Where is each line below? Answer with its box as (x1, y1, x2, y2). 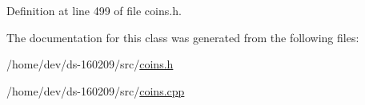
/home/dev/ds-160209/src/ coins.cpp (6, 82, 185, 99)
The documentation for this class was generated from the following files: (6, 29, 359, 45)
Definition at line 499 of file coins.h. (6, 2, 182, 18)
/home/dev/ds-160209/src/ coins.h (6, 56, 174, 72)
